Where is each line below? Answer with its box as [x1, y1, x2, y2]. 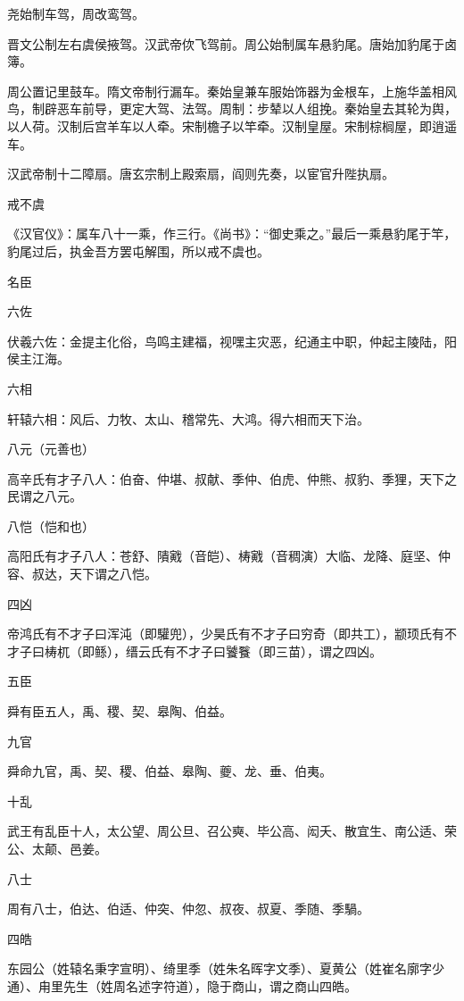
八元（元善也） [7, 439, 95, 458]
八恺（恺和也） [7, 516, 95, 535]
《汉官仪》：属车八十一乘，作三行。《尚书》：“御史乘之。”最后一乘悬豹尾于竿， [7, 224, 457, 243]
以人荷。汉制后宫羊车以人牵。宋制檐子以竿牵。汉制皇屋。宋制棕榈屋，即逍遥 [7, 116, 457, 135]
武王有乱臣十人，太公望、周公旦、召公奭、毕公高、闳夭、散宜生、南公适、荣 [7, 822, 457, 840]
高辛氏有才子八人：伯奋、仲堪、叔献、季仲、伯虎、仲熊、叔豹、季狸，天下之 [7, 469, 457, 488]
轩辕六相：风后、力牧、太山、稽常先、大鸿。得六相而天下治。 [7, 409, 369, 428]
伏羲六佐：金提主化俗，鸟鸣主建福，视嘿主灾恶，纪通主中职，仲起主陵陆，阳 [7, 331, 457, 350]
